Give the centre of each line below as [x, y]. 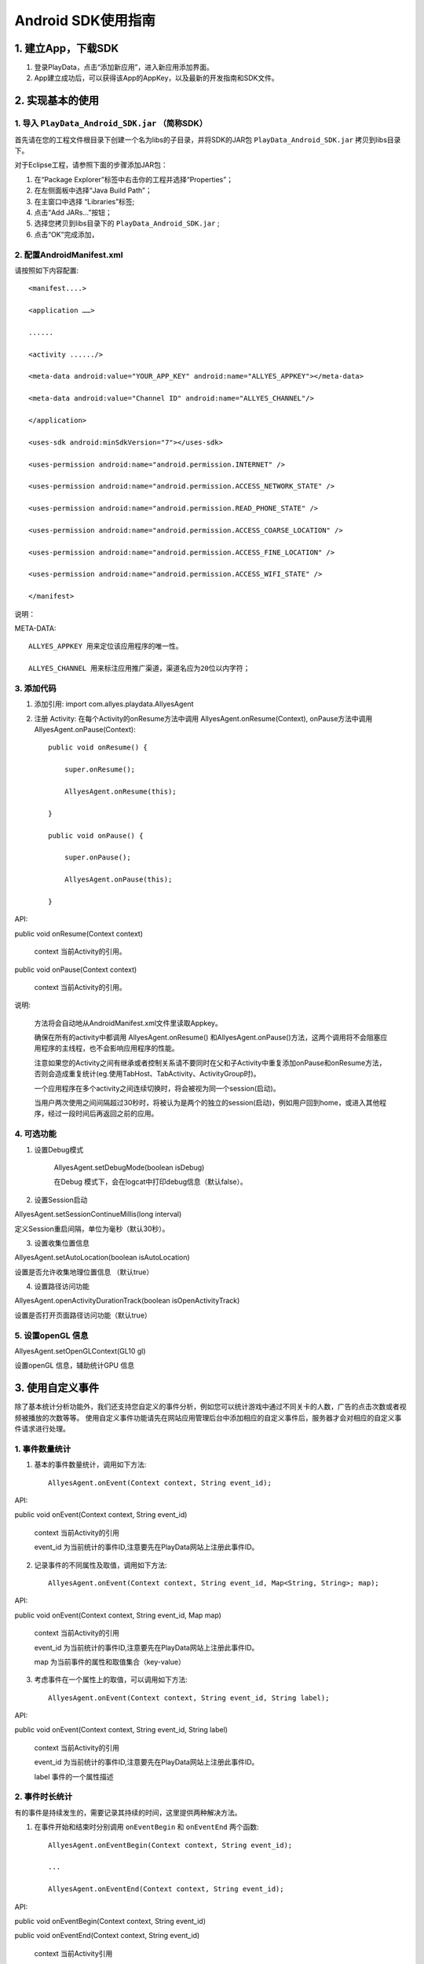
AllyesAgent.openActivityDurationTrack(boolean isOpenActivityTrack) [127, 1301]
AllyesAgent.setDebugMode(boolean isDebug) [129, 1167]
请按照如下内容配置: [47, 270]
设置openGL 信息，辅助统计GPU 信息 [75, 1365]
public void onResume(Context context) [79, 933]
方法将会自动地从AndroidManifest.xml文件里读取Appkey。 [128, 1023]
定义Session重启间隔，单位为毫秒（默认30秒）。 [92, 1229]
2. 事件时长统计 [44, 1797]
